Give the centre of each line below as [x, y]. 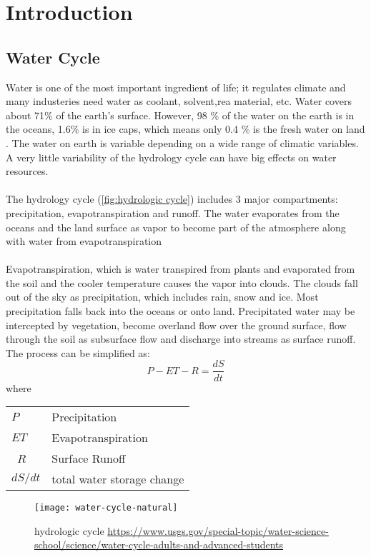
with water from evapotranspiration [84, 241]
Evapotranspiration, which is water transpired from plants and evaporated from [180, 269]
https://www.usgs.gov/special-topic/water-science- [218, 530]
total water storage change [118, 479]
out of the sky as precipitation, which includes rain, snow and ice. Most [162, 297]
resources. [27, 171]
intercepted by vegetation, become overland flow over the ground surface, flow [176, 325]
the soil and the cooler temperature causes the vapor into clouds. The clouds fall [182, 282]
